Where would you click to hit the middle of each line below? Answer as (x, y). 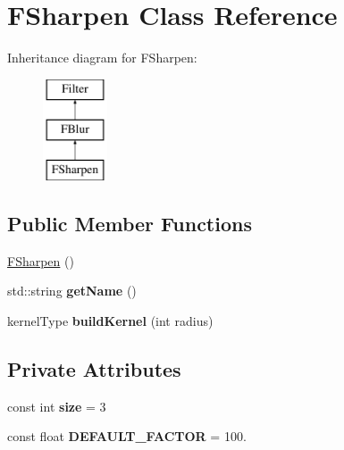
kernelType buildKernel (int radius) (110, 321)
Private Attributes (94, 369)
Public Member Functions (130, 224)
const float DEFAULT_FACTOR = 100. (127, 436)
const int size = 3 (57, 406)
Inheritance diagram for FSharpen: (102, 58)
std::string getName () (72, 291)
